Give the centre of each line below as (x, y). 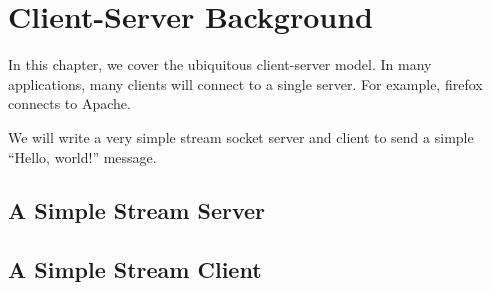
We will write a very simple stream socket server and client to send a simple (241, 136)
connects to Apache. (69, 103)
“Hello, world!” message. (82, 156)
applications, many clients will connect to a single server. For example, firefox (245, 83)
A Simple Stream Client (135, 269)
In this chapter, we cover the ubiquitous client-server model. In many (220, 64)
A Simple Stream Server (137, 210)
